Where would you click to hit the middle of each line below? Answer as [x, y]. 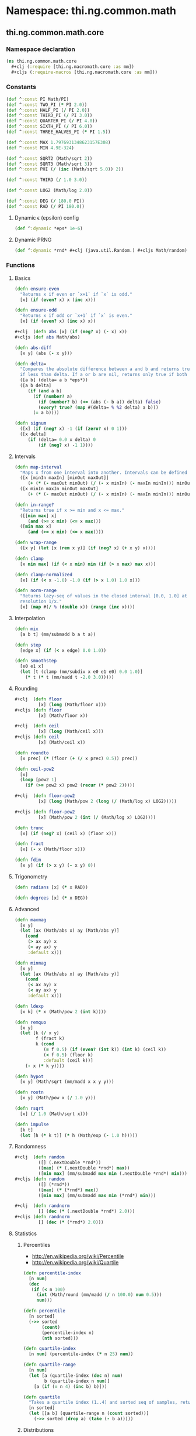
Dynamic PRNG [33, 240]
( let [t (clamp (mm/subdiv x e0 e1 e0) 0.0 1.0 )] [81, 672]
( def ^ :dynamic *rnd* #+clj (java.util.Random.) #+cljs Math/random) [101, 250]
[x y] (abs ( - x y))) [46, 353]
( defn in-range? [34, 505]
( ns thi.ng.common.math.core [41, 61]
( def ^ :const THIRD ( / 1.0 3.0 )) [47, 180]
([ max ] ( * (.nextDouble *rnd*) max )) [84, 1168]
